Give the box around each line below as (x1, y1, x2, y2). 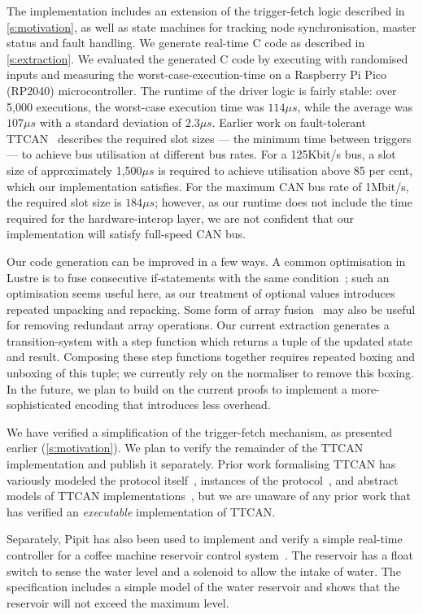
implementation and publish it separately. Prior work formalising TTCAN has (7, 455, 396, 472)
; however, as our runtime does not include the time (155, 194, 412, 211)
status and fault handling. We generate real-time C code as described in (7, 34, 365, 51)
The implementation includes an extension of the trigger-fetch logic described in (7, 2, 405, 19)
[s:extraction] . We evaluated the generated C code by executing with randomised (7, 50, 408, 67)
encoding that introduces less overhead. (75, 396, 271, 413)
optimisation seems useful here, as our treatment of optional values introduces (7, 285, 395, 302)
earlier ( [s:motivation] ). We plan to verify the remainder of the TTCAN (7, 439, 364, 456)
